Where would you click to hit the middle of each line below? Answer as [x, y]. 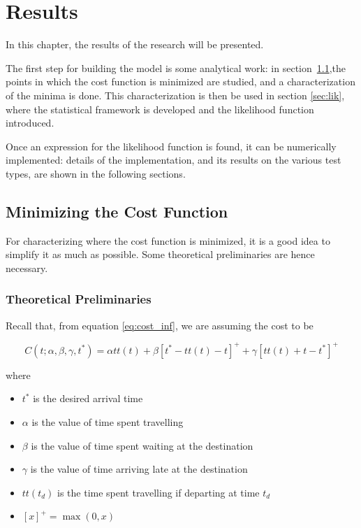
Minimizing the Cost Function [117, 211]
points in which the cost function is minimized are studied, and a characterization [180, 81]
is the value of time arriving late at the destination [139, 469]
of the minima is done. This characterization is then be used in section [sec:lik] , [175, 95]
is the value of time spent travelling [108, 421]
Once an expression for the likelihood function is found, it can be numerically [171, 146]
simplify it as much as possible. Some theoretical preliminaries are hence [160, 254]
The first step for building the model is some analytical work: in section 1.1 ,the [176, 67]
